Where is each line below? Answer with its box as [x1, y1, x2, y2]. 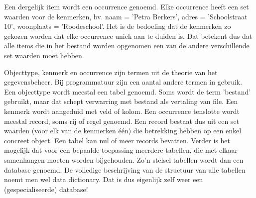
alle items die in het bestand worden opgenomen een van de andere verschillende [4, 40, 250, 51]
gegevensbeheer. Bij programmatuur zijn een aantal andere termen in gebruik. [4, 77, 243, 87]
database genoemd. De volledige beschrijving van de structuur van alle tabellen [4, 164, 246, 175]
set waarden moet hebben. [4, 50, 84, 60]
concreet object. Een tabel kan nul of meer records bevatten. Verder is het [4, 135, 231, 145]
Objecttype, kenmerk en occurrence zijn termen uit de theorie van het [4, 67, 218, 77]
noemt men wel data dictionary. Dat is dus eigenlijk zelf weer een [4, 174, 203, 185]
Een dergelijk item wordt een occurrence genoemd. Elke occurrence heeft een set [4, 1, 249, 11]
